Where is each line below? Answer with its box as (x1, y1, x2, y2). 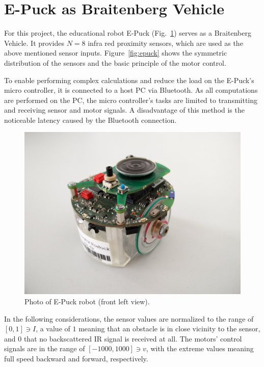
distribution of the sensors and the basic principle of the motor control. (4, 57, 226, 68)
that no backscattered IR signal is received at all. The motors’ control (23, 333, 242, 344)
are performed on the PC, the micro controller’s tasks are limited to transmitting (4, 94, 258, 105)
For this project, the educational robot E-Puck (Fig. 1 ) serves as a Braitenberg (4, 28, 251, 38)
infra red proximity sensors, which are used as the (88, 37, 243, 48)
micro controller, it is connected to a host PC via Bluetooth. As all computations (4, 85, 258, 95)
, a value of (36, 323, 70, 334)
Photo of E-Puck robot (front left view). (24, 296, 150, 307)
